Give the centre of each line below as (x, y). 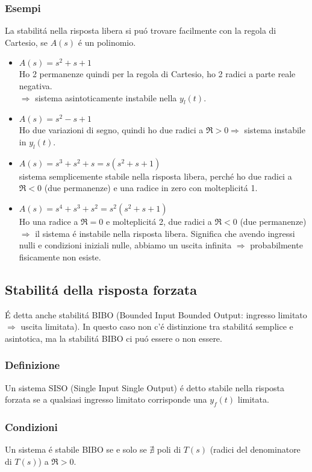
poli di (169, 449)
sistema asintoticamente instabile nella (106, 97)
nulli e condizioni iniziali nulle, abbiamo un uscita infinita (125, 245)
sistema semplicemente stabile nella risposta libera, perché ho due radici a (155, 176)
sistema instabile (275, 130)
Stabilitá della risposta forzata (101, 289)
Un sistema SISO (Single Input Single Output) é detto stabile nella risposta (145, 387)
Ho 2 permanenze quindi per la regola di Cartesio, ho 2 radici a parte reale (157, 74)
